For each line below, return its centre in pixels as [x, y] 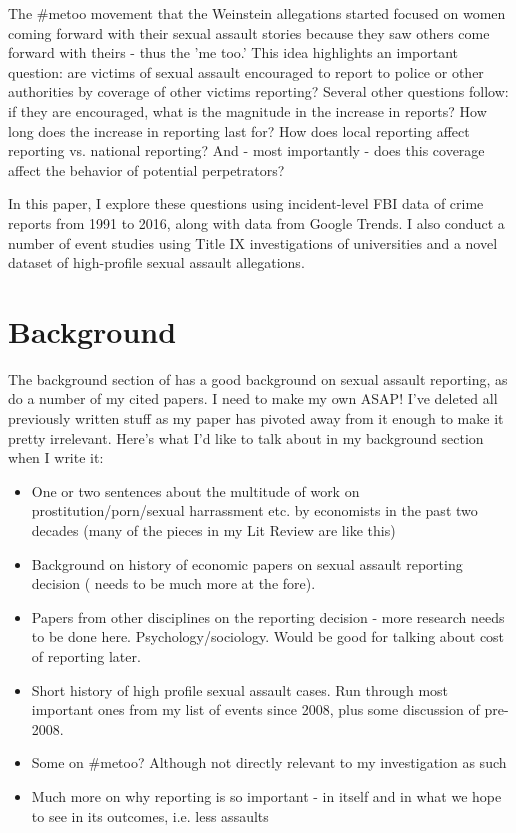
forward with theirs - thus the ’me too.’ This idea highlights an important [233, 52]
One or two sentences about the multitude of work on [195, 490]
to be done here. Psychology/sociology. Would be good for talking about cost [268, 636]
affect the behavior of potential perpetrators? [146, 169]
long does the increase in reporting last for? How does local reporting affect [239, 130]
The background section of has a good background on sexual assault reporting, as [258, 378]
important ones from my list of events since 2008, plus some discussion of [255, 709]
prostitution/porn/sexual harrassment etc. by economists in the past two [254, 510]
